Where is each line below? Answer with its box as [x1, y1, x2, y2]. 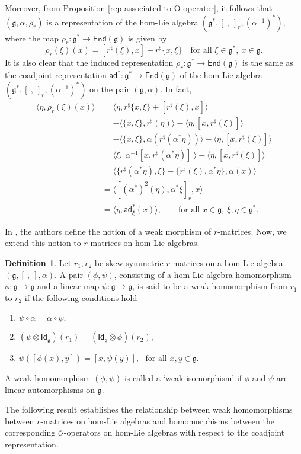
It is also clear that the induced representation [5, 56, 174, 69]
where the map [5, 31, 59, 44]
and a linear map [37, 280, 100, 292]
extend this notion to [5, 236, 81, 249]
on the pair [89, 82, 130, 95]
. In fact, [160, 82, 192, 95]
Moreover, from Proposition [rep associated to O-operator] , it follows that [5, 2, 273, 14]
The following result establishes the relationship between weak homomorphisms [5, 403, 293, 415]
